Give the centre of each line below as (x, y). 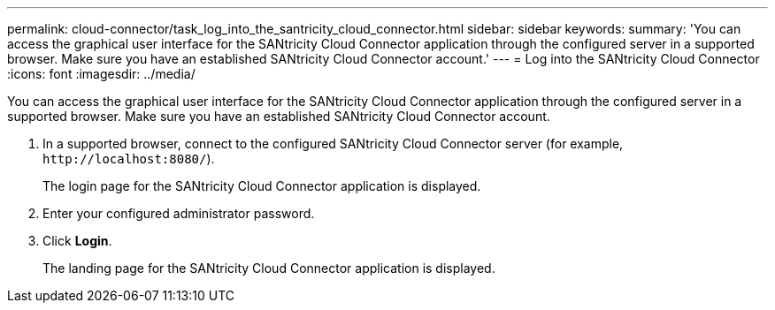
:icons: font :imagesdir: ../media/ (101, 74)
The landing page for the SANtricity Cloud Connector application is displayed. (269, 268)
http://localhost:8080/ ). (129, 159)
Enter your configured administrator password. (179, 213)
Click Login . (77, 241)
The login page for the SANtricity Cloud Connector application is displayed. (262, 186)
